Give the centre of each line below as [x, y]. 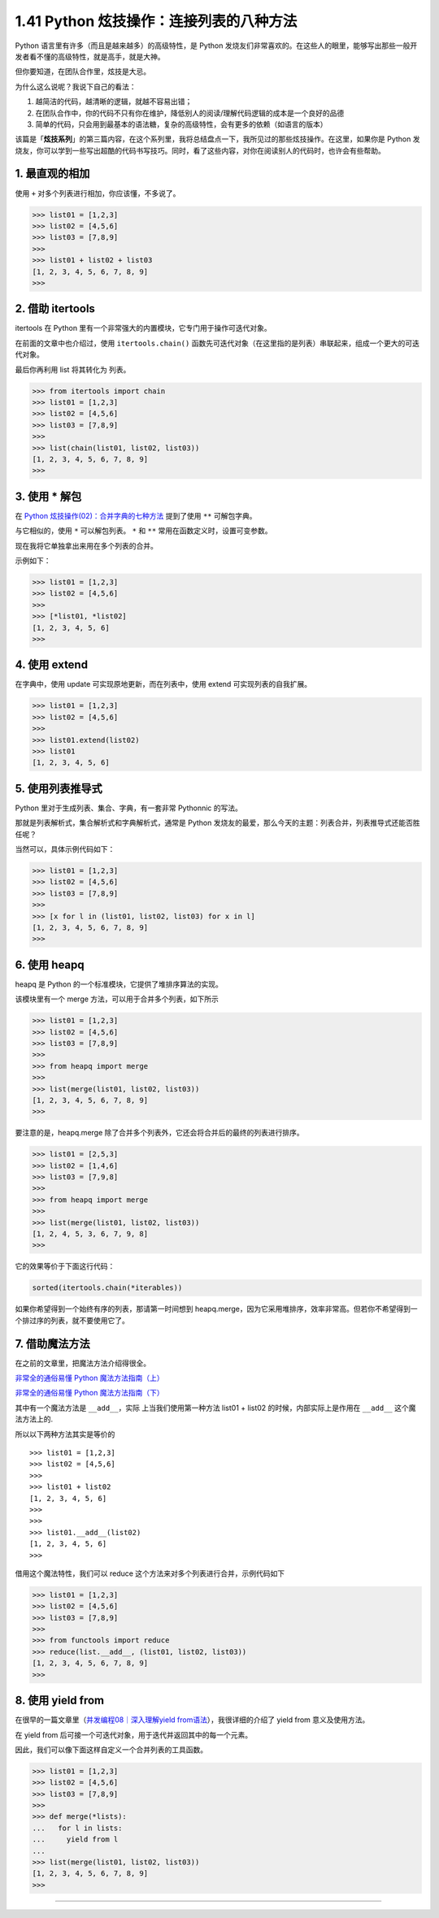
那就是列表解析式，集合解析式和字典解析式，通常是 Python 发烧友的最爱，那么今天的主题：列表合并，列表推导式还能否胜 [217, 823]
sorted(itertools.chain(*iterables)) [107, 1288]
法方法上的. [34, 1419]
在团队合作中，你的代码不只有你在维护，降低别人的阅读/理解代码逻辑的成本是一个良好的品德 [190, 113]
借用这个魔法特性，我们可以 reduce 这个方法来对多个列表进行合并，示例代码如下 [150, 1573]
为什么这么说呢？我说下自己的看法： [76, 86]
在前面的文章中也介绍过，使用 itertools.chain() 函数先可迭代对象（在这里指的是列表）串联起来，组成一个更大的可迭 [217, 343]
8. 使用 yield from [60, 1701]
